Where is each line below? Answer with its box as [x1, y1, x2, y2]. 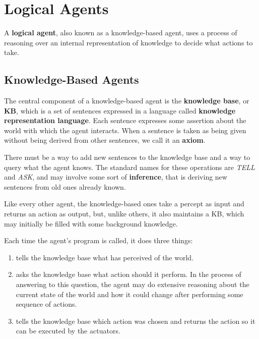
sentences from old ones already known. [4, 181, 126, 192]
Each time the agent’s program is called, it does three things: [4, 235, 193, 246]
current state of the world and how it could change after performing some [16, 289, 243, 299]
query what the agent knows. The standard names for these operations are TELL [4, 161, 255, 172]
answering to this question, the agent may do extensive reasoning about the [16, 279, 249, 290]
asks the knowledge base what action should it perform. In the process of [16, 269, 241, 279]
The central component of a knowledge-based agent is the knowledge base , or [4, 95, 249, 106]
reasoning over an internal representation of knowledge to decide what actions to [4, 37, 253, 47]
